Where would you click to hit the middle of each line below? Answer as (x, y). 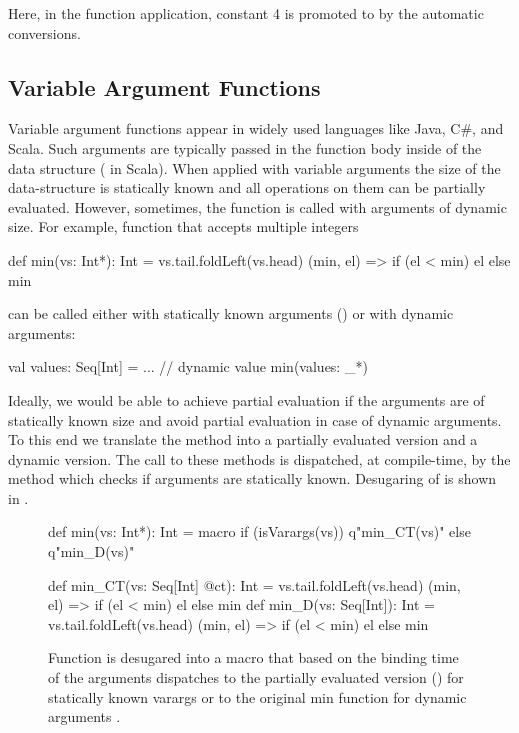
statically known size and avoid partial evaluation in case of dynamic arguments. (255, 419)
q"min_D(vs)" (91, 551)
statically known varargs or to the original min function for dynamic (257, 696)
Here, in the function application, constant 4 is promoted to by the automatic (246, 13)
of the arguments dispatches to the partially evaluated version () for (256, 677)
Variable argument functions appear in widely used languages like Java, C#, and (256, 128)
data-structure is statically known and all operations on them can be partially (247, 187)
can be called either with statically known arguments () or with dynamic (231, 313)
